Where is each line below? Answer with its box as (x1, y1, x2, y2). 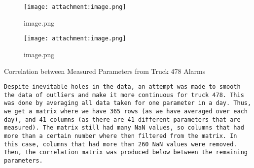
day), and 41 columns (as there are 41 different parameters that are (4, 116, 241, 123)
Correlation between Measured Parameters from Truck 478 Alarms (4, 66, 206, 76)
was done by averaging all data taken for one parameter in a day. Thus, (4, 100, 252, 107)
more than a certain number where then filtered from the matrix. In (4, 133, 237, 140)
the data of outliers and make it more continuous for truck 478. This (4, 91, 244, 99)
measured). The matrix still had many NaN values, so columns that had (4, 124, 244, 132)
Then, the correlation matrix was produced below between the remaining (4, 149, 248, 156)
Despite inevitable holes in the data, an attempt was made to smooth (4, 83, 241, 91)
